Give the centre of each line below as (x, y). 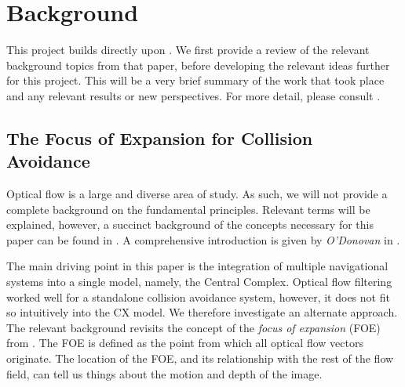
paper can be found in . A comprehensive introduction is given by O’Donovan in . (203, 239)
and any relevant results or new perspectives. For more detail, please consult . (193, 95)
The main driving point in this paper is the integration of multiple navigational (197, 266)
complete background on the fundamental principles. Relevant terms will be (188, 209)
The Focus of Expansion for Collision (160, 137)
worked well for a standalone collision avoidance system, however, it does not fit (198, 297)
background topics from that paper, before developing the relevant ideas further (198, 65)
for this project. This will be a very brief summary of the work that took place (195, 80)
